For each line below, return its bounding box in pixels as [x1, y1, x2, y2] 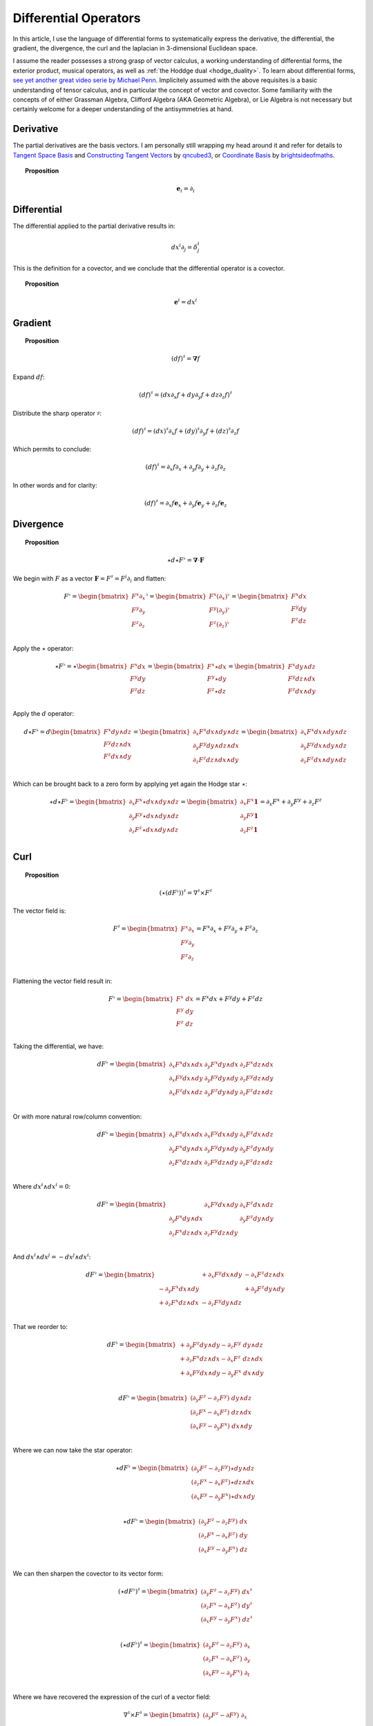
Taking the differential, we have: [12, 1043, 104, 1051]
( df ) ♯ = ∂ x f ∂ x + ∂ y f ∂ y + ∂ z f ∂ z [145, 462, 227, 473]
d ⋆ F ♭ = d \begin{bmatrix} [23, 726, 102, 735]
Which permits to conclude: [12, 445, 92, 454]
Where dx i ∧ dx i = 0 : [12, 1181, 71, 1191]
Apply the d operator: [12, 710, 75, 718]
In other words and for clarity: [12, 481, 97, 489]
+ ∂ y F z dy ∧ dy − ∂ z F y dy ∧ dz [180, 1339, 264, 1350]
